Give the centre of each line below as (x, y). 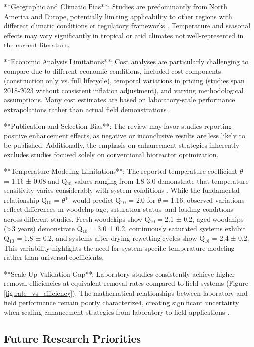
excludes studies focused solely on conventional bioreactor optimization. (111, 154)
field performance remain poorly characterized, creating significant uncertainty (122, 302)
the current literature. (37, 45)
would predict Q (97, 199)
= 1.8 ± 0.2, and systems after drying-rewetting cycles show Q (111, 238)
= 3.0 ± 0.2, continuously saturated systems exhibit (168, 228)
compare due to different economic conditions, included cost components (113, 71)
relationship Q (25, 199)
